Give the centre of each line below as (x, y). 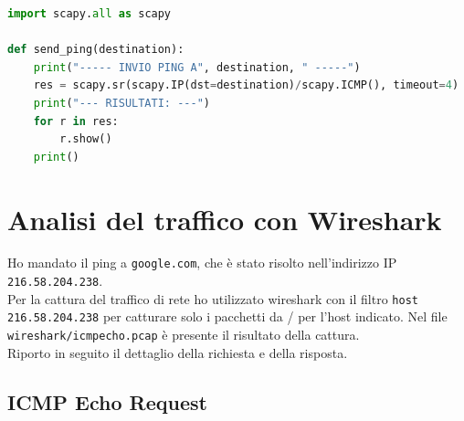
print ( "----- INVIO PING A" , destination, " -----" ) (197, 67)
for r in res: (76, 121)
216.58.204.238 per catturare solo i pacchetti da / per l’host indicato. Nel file (227, 316)
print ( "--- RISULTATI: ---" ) (121, 103)
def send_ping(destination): (96, 50)
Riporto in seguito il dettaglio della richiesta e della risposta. (178, 352)
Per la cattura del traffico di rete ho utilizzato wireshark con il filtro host (213, 298)
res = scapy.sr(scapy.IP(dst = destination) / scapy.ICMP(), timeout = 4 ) (246, 85)
